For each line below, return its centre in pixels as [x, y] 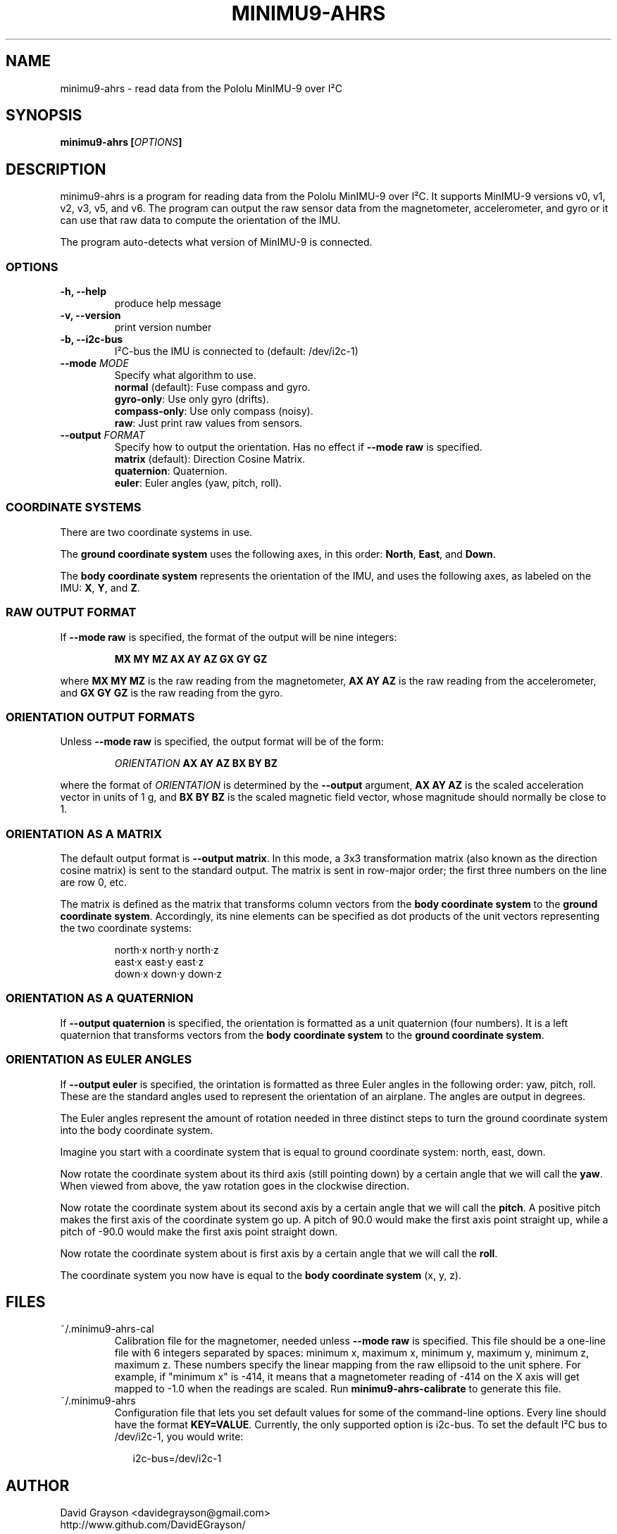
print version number [163, 328]
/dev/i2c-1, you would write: [179, 1437]
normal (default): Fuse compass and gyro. [212, 387]
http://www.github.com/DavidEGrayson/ [153, 1525]
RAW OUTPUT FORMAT [71, 612]
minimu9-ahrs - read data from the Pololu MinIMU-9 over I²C [201, 88]
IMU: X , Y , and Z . [100, 587]
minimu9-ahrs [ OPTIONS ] [121, 142]
